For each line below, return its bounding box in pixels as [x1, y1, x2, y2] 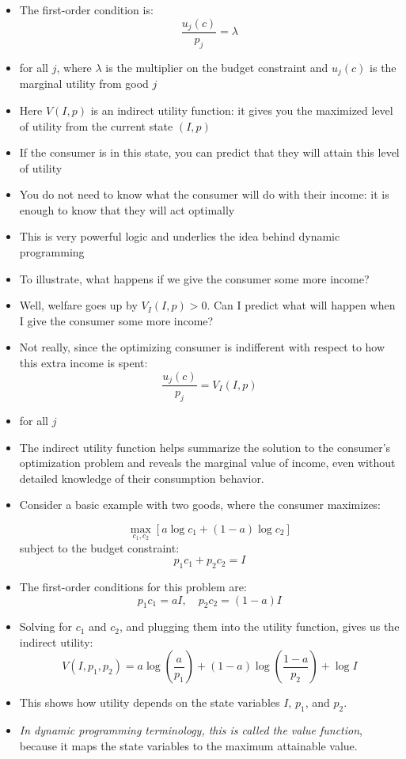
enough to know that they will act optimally [19, 201, 235, 218]
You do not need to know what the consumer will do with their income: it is [19, 186, 389, 203]
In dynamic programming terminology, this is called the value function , [19, 722, 362, 738]
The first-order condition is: [19, 2, 154, 17]
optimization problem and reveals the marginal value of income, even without [19, 454, 396, 471]
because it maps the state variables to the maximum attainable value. [19, 737, 358, 753]
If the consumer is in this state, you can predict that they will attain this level [19, 144, 400, 161]
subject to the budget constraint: [19, 539, 180, 556]
